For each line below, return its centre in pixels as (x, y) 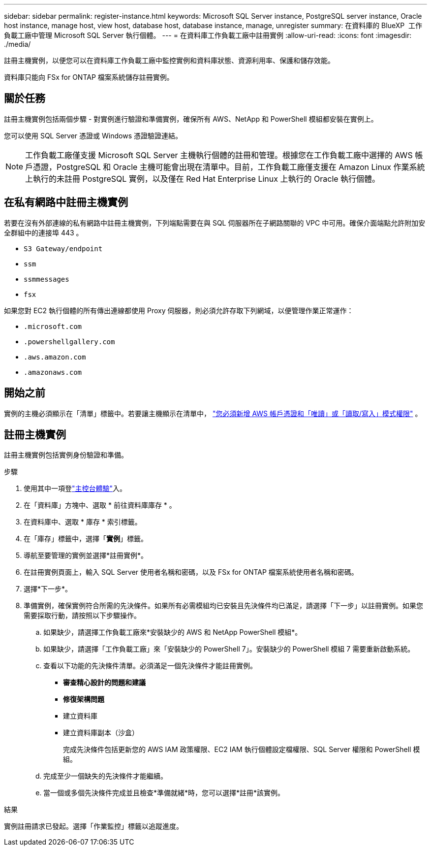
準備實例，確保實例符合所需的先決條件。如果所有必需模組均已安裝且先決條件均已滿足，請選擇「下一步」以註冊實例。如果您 (223, 606)
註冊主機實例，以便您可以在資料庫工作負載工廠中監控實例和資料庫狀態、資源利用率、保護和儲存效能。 (169, 60)
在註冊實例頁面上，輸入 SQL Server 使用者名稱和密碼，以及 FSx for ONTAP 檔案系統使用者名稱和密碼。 (191, 572)
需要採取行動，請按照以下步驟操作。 (82, 616)
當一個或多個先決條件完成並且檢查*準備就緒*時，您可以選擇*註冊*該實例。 (164, 793)
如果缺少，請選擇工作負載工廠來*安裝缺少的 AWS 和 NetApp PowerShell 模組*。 (173, 632)
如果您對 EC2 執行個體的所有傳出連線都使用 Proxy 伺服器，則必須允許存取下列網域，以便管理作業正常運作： (179, 310)
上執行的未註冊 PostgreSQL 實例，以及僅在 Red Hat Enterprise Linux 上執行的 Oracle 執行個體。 (203, 179)
